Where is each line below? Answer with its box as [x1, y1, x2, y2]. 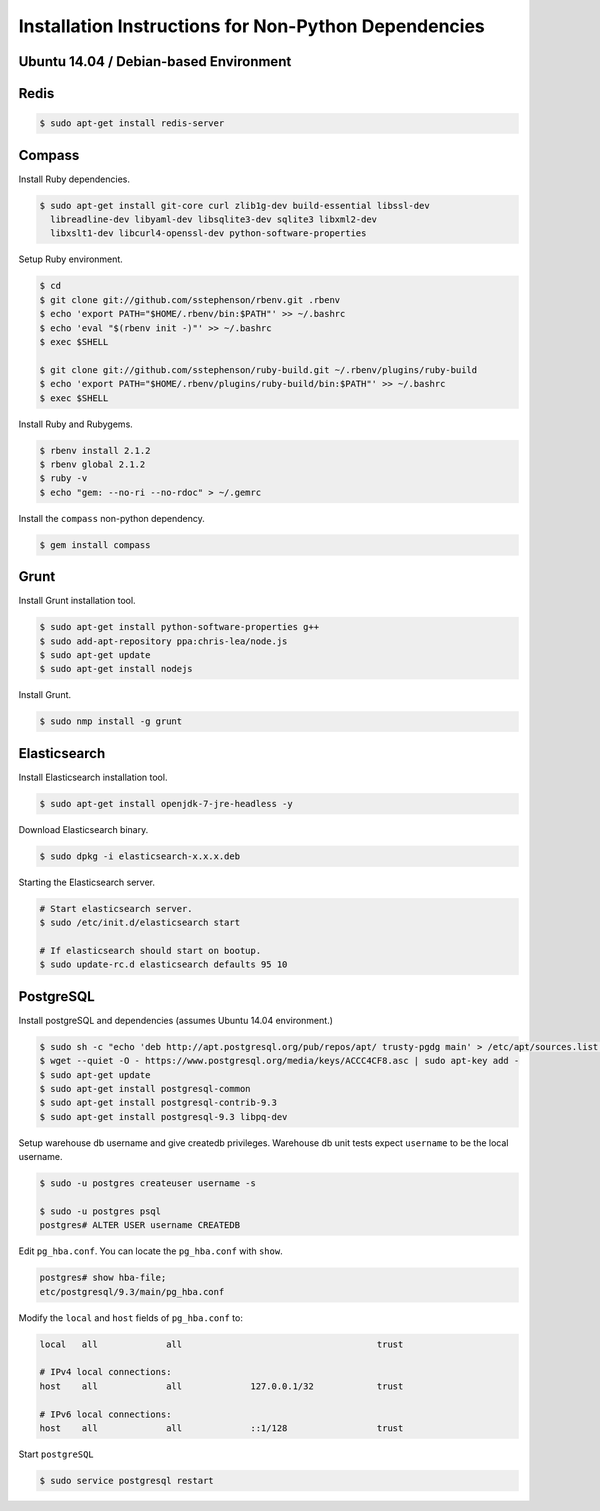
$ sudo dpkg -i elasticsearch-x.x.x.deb [39, 850, 240, 862]
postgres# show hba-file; [39, 1272, 167, 1284]
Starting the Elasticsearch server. [18, 876, 155, 888]
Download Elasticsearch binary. [18, 823, 149, 835]
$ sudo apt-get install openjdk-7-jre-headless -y [39, 798, 294, 809]
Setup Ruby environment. [18, 253, 124, 265]
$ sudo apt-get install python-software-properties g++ [39, 621, 320, 633]
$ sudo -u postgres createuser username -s [39, 1178, 257, 1189]
